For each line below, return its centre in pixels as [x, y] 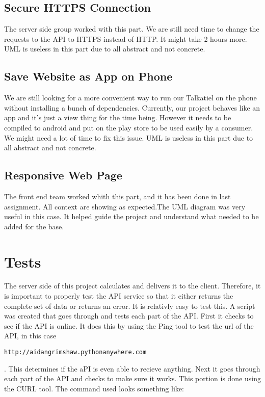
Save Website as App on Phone [88, 76]
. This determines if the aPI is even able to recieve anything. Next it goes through [132, 368]
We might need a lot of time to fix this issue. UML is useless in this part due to [129, 137]
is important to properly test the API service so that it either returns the [119, 296]
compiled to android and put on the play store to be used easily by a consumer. [129, 127]
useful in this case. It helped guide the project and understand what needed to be [131, 216]
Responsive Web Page [63, 175]
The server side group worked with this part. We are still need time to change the [132, 29]
